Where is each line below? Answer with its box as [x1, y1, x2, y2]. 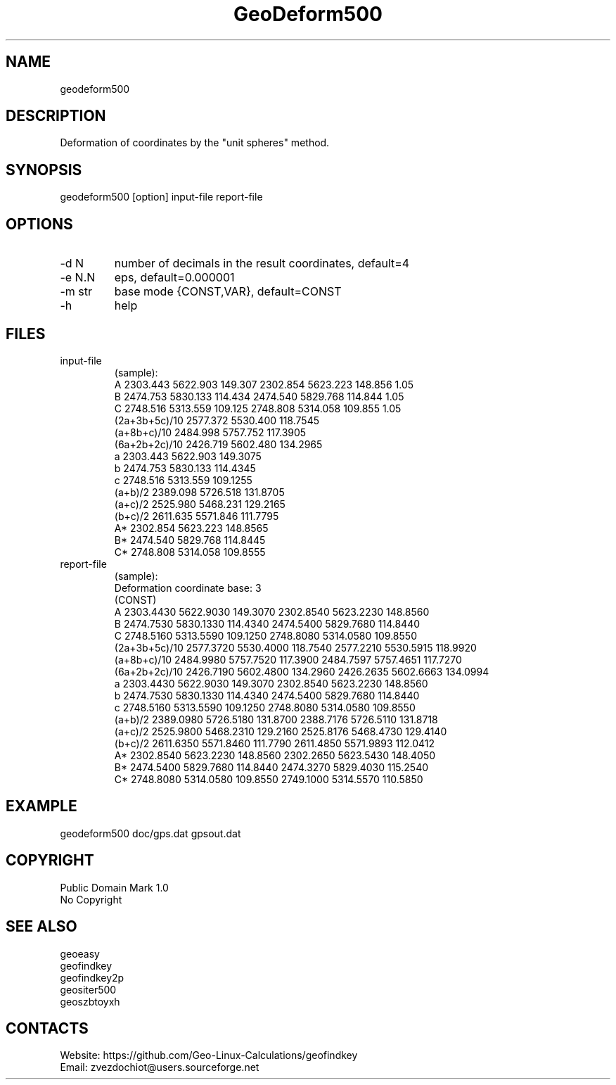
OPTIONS [6, 215, 73, 233]
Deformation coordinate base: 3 [114, 581, 262, 594]
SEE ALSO [6, 918, 77, 936]
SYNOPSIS [6, 160, 82, 179]
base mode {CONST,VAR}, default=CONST [114, 284, 342, 299]
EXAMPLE [6, 797, 77, 816]
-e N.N [60, 270, 96, 285]
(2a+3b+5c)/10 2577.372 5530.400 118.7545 [114, 414, 319, 426]
